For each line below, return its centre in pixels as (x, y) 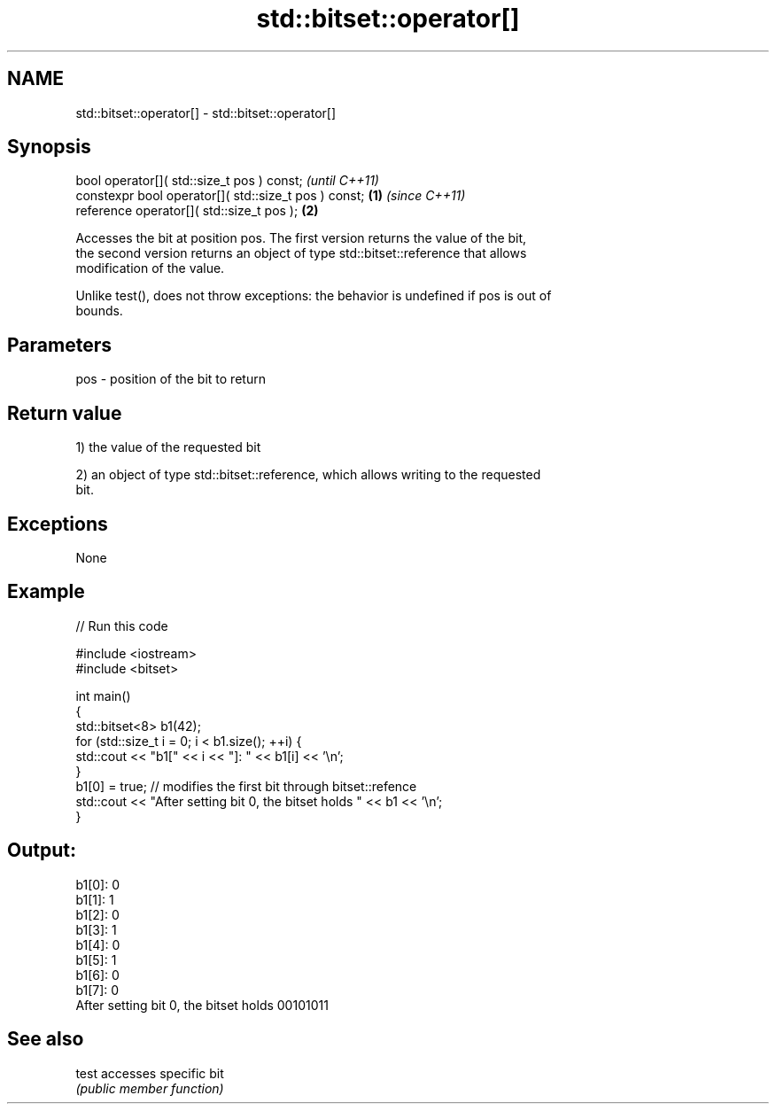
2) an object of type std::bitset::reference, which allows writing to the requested (308, 475)
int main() (103, 695)
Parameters (59, 345)
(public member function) (150, 1088)
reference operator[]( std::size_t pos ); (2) (197, 211)
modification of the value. (150, 268)
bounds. (99, 311)
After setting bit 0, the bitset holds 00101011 (202, 1005)
